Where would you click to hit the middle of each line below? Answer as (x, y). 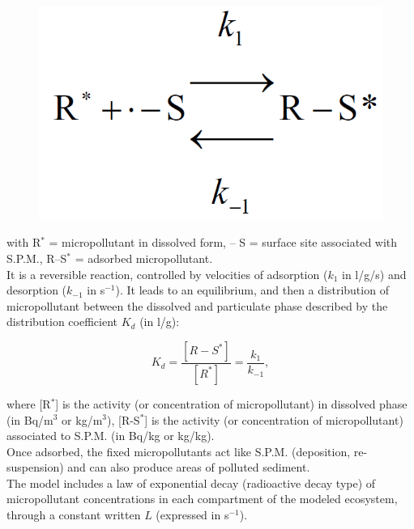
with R (24, 242)
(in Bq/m (30, 419)
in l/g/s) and (374, 274)
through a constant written (74, 515)
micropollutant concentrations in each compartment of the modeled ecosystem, (202, 499)
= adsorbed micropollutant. (144, 258)
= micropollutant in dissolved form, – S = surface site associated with (223, 242)
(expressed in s (192, 515)
